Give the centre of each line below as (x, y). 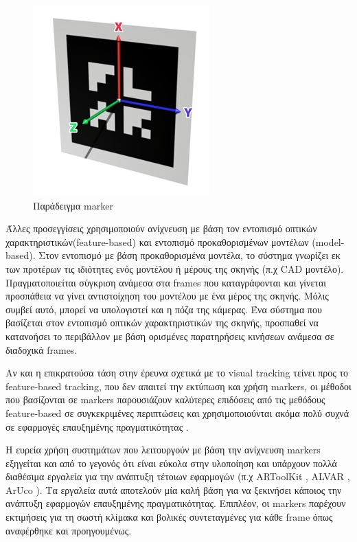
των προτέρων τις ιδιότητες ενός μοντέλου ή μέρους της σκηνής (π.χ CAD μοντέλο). (175, 268)
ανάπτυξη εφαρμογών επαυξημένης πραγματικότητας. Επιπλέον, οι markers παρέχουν (176, 503)
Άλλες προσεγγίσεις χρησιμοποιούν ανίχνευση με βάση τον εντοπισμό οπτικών (161, 228)
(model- (328, 241)
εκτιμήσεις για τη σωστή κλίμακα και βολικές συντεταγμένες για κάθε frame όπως (169, 517)
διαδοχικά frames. (42, 349)
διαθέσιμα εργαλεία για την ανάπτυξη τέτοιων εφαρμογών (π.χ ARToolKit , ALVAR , (178, 476)
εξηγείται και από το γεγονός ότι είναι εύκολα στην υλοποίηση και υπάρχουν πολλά (171, 463)
